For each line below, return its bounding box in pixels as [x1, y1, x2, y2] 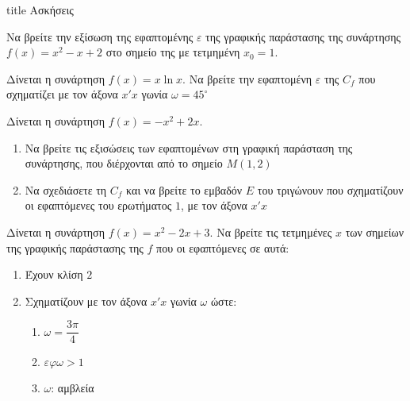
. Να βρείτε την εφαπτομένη [182, 70, 312, 87]
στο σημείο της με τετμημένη [105, 44, 240, 60]
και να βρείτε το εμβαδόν [126, 181, 243, 198]
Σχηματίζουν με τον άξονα [25, 292, 148, 309]
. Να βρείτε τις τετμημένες [209, 223, 332, 240]
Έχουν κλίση [25, 266, 83, 283]
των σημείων [345, 223, 404, 240]
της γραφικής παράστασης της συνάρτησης [205, 28, 401, 44]
